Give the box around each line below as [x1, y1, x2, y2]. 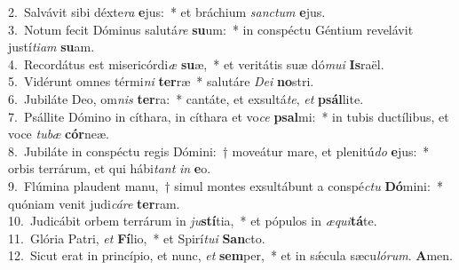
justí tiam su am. [8, 37, 95, 56]
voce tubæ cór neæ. [8, 124, 109, 143]
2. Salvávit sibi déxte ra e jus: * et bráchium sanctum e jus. [8, 3, 326, 20]
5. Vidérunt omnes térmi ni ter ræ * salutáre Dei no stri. [8, 72, 314, 91]
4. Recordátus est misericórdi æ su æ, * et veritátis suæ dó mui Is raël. [8, 54, 384, 73]
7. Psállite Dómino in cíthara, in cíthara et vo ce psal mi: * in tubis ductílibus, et [8, 107, 449, 125]
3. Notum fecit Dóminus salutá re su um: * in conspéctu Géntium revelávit [8, 20, 414, 38]
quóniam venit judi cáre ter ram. [8, 194, 180, 212]
